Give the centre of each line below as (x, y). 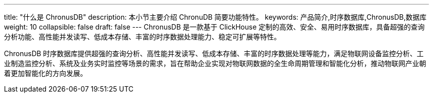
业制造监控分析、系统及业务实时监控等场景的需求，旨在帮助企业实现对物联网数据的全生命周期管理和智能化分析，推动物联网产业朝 (215, 63)
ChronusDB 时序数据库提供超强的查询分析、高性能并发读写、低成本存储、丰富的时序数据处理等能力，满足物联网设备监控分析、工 (214, 53)
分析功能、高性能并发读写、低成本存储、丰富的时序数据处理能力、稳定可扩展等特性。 (142, 37)
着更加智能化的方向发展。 (45, 73)
